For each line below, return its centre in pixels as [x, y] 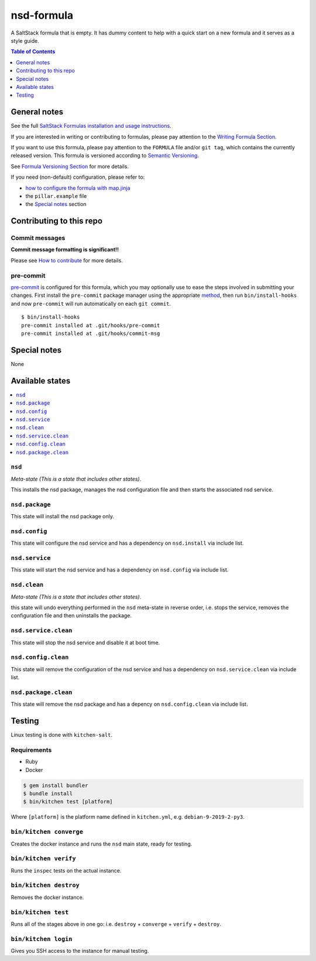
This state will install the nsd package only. [62, 517]
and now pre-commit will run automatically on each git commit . [91, 303]
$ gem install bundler [56, 785]
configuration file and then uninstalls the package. [71, 615]
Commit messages [38, 238]
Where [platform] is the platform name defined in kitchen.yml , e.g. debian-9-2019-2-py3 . [128, 817]
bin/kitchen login [42, 939]
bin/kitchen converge [47, 832]
